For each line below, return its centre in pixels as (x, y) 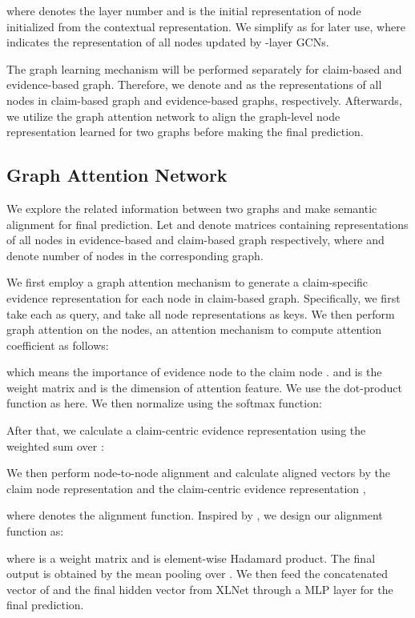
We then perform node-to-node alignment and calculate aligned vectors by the (198, 473)
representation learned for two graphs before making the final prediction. (185, 132)
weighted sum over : (55, 445)
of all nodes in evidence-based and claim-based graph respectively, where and (195, 240)
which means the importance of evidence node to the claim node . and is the (194, 372)
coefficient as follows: (58, 345)
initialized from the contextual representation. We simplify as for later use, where (206, 26)
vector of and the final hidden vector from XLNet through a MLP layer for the (200, 589)
